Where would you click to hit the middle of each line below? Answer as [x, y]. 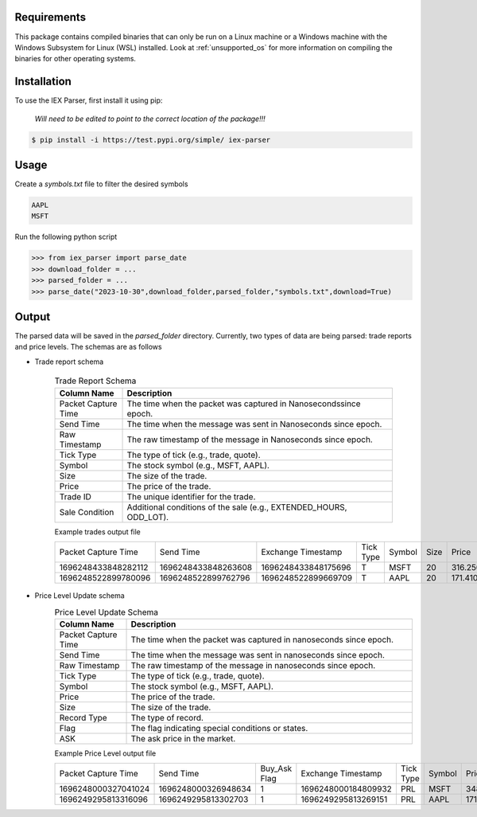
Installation [43, 82]
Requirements [50, 17]
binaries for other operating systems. [76, 59]
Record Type [83, 717]
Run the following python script [66, 237]
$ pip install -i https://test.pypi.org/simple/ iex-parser [151, 140]
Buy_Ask [276, 768]
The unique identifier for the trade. [191, 496]
